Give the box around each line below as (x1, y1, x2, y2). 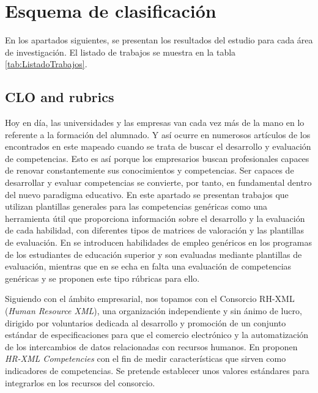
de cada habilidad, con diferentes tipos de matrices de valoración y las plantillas (5, 224, 304, 237)
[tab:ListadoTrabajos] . (5, 57, 87, 70)
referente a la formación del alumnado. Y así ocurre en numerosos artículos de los (5, 128, 311, 141)
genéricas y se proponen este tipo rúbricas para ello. (5, 271, 200, 284)
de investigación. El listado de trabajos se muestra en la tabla (5, 45, 236, 58)
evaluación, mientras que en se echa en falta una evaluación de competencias (5, 260, 292, 273)
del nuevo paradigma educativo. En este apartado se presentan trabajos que (5, 188, 289, 200)
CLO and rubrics (5, 87, 114, 106)
